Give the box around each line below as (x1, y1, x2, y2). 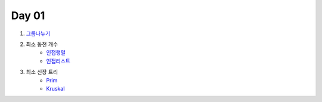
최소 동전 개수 (26, 41, 58, 48)
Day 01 (11, 9, 45, 22)
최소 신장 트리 (26, 69, 58, 76)
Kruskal (46, 85, 65, 92)
